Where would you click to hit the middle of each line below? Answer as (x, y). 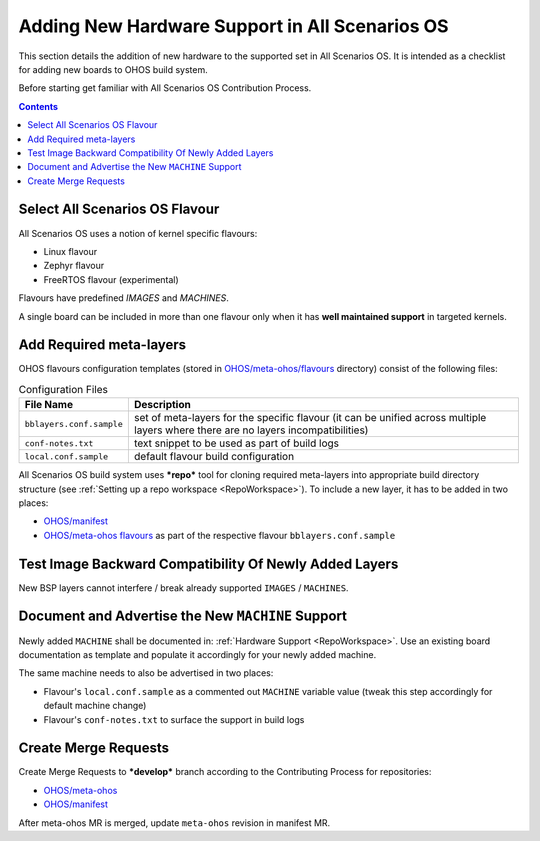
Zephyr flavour (74, 266)
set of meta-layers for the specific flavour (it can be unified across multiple (310, 418)
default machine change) (95, 706)
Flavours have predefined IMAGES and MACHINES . (124, 298)
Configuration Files (63, 390)
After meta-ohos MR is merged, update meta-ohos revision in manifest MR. (174, 822)
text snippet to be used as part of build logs (236, 443)
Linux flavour (70, 251)
